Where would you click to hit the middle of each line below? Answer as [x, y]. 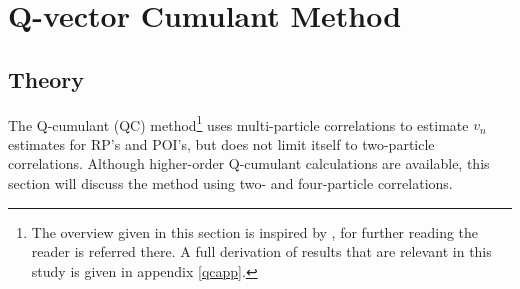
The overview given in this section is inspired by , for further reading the [255, 231]
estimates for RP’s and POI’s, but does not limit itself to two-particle [221, 143]
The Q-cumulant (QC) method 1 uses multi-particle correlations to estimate [238, 123]
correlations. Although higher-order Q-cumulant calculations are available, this [249, 163]
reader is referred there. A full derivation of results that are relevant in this [261, 251]
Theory [46, 78]
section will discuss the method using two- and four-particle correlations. [230, 183]
